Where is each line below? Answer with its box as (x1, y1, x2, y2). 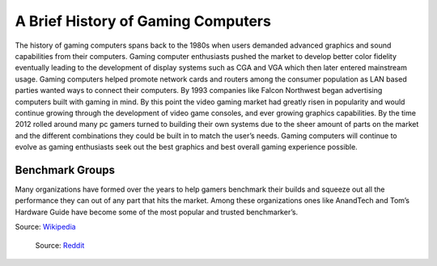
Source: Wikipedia (15, 222, 76, 232)
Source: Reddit (35, 240, 85, 250)
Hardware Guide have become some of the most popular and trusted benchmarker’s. (15, 207, 299, 217)
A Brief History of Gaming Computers (15, 12, 271, 30)
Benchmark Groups (15, 163, 116, 177)
